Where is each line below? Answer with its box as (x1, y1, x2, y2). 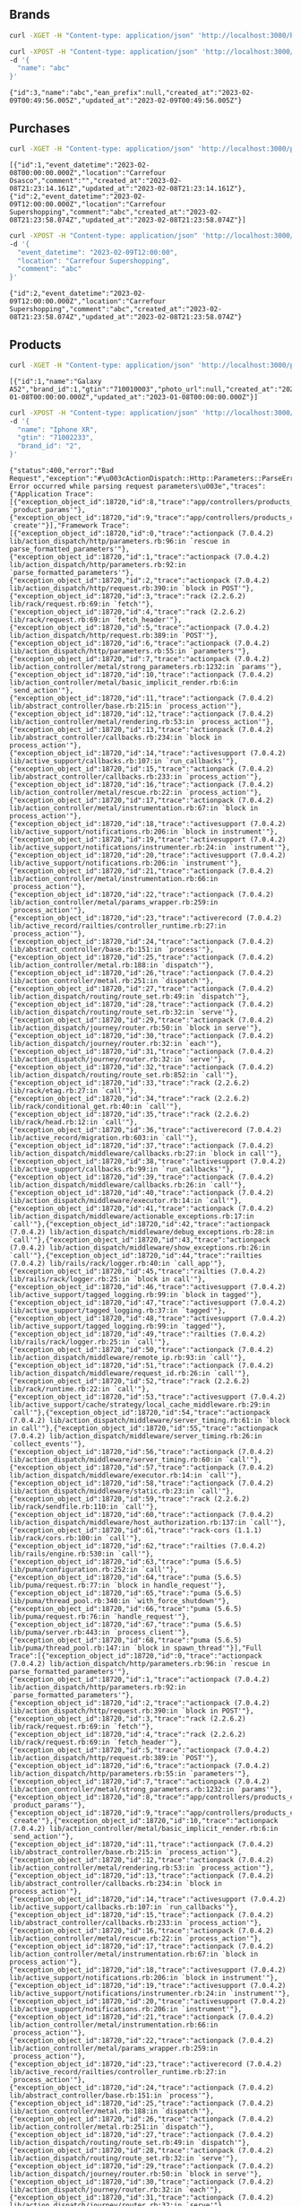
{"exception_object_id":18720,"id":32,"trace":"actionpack (9, 1063, 235, 1072)
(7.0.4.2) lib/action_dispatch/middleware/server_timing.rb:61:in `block (9, 1417, 291, 1426)
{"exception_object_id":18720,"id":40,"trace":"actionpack (9, 1189, 235, 1198)
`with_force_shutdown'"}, (133, 1597, 230, 1606)
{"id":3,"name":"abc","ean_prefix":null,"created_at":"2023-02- (9, 89, 254, 98)
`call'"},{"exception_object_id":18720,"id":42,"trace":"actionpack (9, 1220, 271, 1229)
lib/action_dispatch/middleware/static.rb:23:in (9, 1487, 194, 1496)
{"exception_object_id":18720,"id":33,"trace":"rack (9, 1078, 211, 1088)
